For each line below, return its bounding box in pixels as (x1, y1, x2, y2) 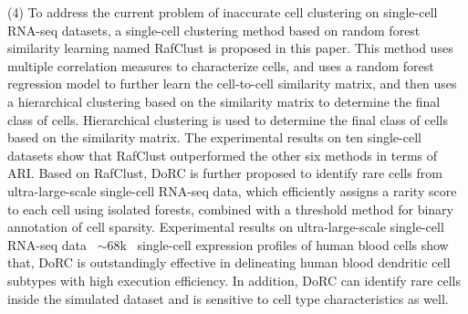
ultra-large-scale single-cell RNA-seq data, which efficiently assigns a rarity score (7, 181, 457, 200)
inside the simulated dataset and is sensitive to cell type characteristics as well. (7, 288, 449, 308)
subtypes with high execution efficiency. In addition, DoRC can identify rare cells (7, 270, 461, 289)
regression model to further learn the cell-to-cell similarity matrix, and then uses (7, 74, 457, 93)
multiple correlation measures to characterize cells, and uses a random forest (7, 56, 434, 75)
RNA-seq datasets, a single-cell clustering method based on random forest (7, 20, 421, 39)
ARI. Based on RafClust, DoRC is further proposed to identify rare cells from (7, 163, 442, 183)
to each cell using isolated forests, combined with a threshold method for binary (7, 199, 453, 218)
